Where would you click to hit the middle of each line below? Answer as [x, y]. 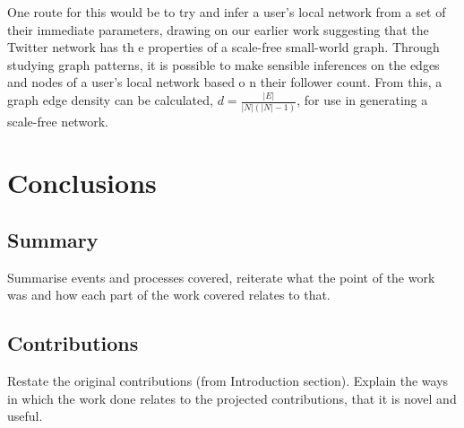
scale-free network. [58, 121]
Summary [53, 239]
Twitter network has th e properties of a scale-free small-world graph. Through [223, 47]
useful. [25, 416]
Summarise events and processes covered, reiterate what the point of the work [221, 277]
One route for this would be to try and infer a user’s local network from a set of [227, 12]
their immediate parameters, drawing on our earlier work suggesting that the [218, 29]
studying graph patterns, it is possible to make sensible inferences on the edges [223, 64]
